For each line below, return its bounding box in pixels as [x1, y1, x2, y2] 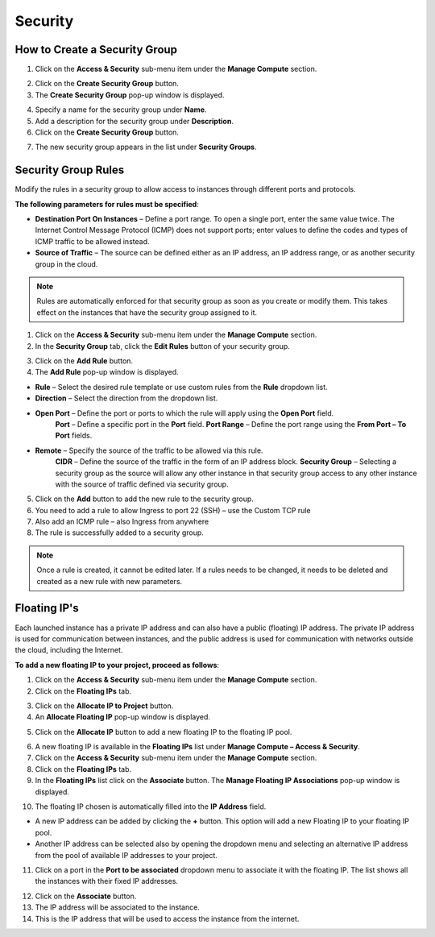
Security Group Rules [14, 164, 125, 177]
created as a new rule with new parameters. [36, 576, 183, 586]
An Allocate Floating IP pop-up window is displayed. [35, 712, 211, 722]
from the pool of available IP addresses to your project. [35, 850, 217, 860]
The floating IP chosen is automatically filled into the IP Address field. [35, 802, 267, 811]
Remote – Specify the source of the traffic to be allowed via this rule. [35, 446, 263, 455]
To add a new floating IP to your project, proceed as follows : [14, 660, 220, 670]
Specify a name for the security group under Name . [35, 105, 207, 114]
